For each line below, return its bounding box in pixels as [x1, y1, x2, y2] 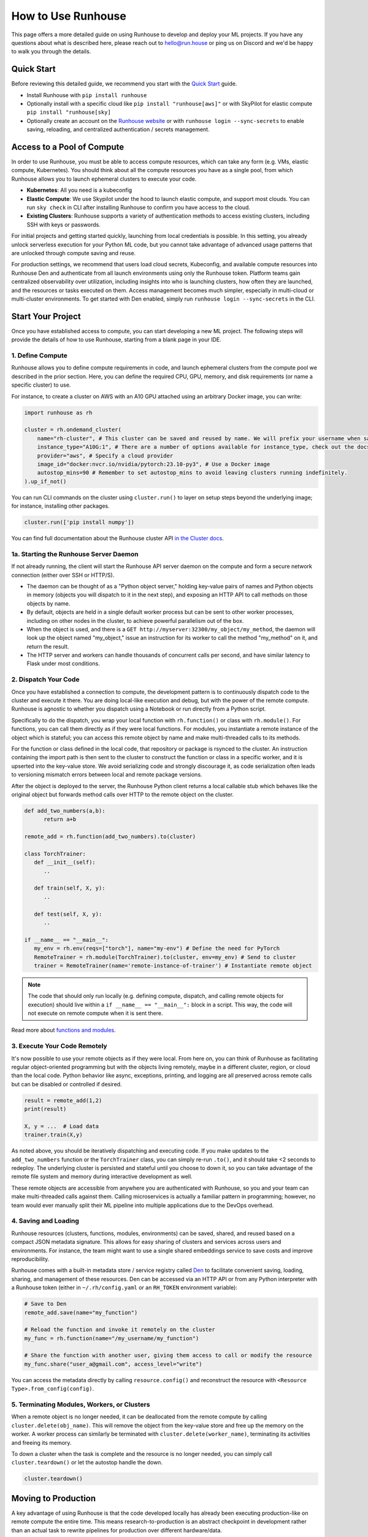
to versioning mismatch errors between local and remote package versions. [11, 771, 202, 778]
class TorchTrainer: [24, 850, 86, 857]
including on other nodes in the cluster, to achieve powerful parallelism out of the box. [26, 617, 244, 624]
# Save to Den [24, 1300, 67, 1308]
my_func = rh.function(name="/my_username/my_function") [24, 1335, 199, 1341]
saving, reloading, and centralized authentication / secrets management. [26, 126, 210, 133]
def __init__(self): [34, 859, 96, 866]
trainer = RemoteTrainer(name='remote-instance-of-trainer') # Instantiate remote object [34, 962, 312, 969]
